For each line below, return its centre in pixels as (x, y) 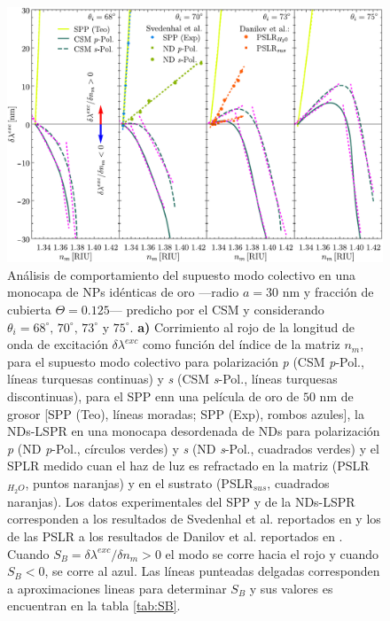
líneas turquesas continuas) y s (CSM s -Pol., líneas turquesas (172, 379)
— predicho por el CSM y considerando (217, 309)
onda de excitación (58, 344)
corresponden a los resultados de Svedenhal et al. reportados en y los (194, 519)
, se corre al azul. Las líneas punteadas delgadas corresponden (212, 571)
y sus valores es (291, 588)
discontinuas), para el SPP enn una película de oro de (153, 396)
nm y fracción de (328, 292)
